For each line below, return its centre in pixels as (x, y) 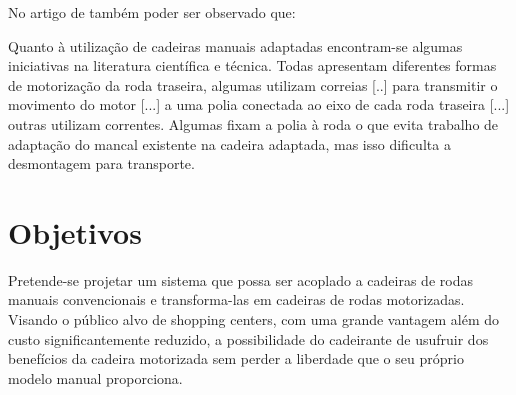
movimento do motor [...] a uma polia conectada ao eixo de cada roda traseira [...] (259, 104)
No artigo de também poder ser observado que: (152, 12)
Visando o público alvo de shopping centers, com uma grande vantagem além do (254, 319)
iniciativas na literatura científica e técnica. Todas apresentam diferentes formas (252, 65)
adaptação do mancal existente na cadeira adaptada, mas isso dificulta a (229, 143)
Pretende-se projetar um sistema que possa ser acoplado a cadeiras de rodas (240, 279)
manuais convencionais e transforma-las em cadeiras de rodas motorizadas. (236, 299)
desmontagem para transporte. (101, 163)
